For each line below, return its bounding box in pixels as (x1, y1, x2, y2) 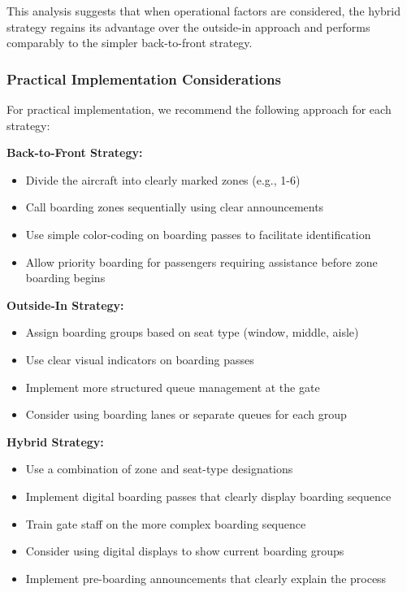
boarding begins (25, 269, 106, 286)
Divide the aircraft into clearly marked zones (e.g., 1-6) (25, 171, 301, 188)
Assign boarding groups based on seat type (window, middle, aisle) (25, 324, 359, 341)
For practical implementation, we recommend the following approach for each (6, 101, 392, 117)
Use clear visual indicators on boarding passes (25, 350, 254, 368)
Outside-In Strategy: (6, 296, 124, 313)
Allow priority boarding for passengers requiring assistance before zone (25, 253, 378, 270)
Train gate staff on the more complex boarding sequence (25, 515, 306, 532)
